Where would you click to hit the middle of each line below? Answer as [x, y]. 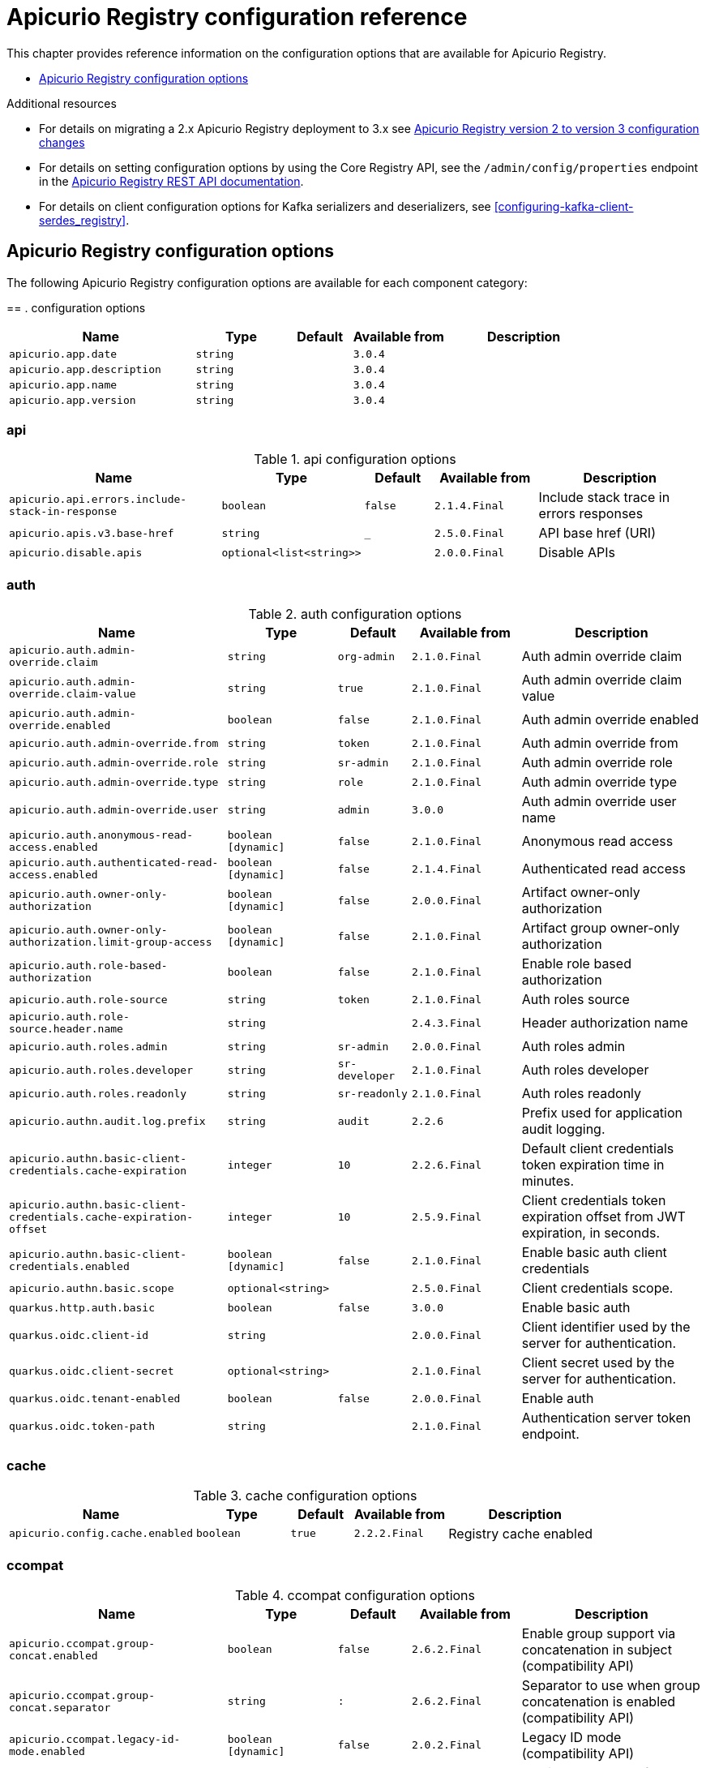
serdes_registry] [83, 220]
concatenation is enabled [599, 1701]
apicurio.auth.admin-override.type [114, 782]
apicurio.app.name [63, 384]
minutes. [548, 1181]
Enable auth [558, 1399]
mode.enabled [47, 1751]
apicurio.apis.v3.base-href [92, 533]
